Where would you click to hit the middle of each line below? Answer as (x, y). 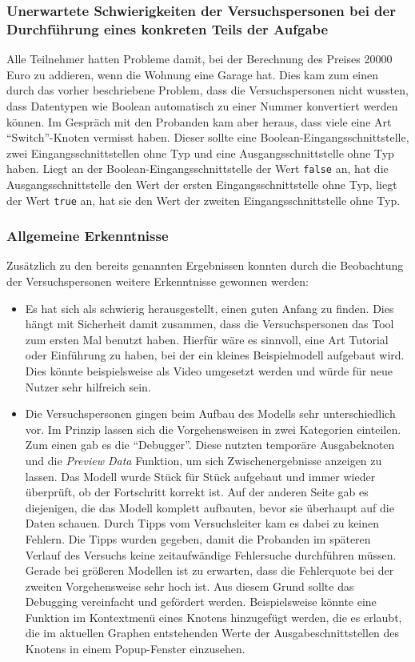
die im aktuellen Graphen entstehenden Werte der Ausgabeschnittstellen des (212, 633)
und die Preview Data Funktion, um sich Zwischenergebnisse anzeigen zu (204, 460)
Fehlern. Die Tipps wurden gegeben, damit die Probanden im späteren (198, 538)
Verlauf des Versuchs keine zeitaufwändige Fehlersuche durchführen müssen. (211, 554)
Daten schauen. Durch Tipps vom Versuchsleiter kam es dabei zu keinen (202, 523)
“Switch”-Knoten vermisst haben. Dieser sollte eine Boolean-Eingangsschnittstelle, (208, 137)
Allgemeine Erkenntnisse (88, 236)
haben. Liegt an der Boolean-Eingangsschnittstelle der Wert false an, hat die (198, 169)
